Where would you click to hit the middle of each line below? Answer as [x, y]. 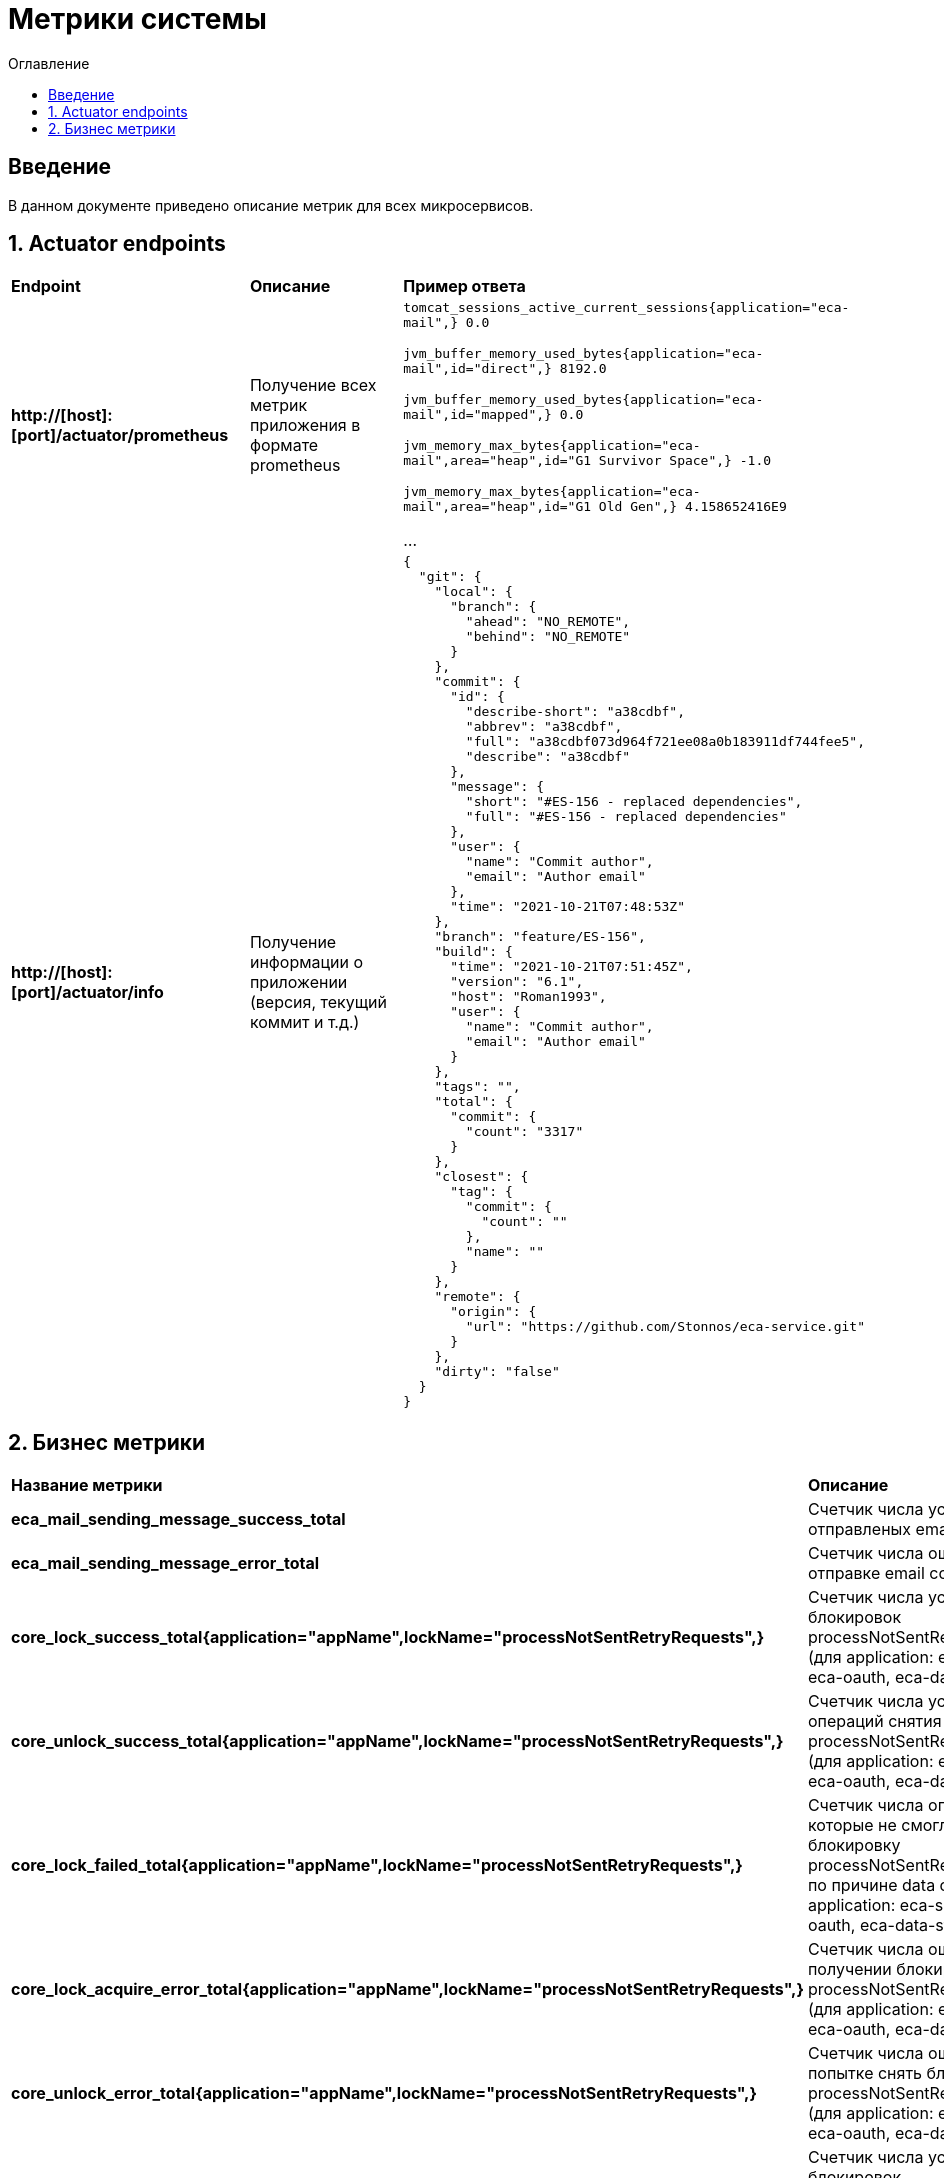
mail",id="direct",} [477, 369]
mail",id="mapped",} [477, 415]
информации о [306, 961]
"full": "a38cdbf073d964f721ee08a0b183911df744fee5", [665, 742]
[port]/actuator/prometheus [120, 435]
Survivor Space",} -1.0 [685, 461]
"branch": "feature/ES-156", [540, 937]
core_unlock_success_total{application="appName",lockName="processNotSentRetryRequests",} [397, 1741]
